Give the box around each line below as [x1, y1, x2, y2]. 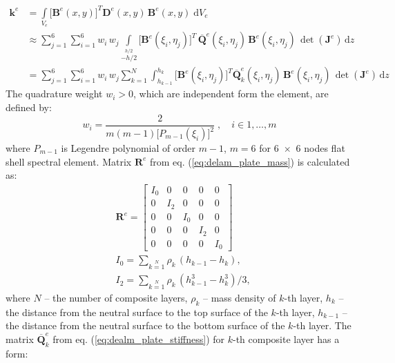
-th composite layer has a [233, 331, 340, 346]
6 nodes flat [296, 141, 345, 155]
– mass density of [202, 290, 276, 304]
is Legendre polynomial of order [61, 141, 195, 155]
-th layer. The [293, 318, 351, 333]
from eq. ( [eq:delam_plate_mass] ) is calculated [150, 154, 350, 168]
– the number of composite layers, [44, 290, 188, 304]
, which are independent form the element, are [133, 86, 329, 101]
